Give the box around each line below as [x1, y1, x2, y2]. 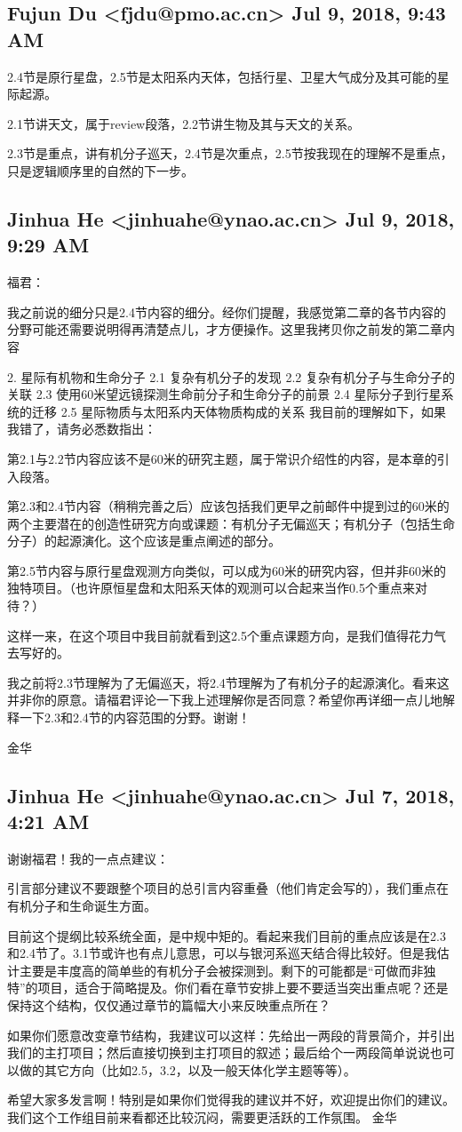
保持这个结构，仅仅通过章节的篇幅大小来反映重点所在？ [7, 995, 331, 1014]
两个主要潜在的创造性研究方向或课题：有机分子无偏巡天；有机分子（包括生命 [7, 514, 455, 532]
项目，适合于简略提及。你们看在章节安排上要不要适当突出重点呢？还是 [37, 978, 449, 997]
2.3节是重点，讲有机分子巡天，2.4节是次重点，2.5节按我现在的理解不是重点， [7, 144, 453, 163]
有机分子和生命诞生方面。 [7, 897, 156, 914]
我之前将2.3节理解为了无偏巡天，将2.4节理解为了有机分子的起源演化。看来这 [7, 673, 450, 691]
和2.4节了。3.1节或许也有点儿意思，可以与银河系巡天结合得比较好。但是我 [7, 944, 437, 962]
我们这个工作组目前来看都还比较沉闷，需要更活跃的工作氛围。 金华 [7, 1107, 397, 1126]
